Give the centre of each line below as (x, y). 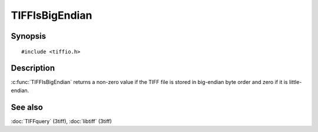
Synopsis (29, 36)
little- (295, 82)
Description (33, 68)
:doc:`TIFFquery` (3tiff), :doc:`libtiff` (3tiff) (61, 121)
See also (27, 107)
